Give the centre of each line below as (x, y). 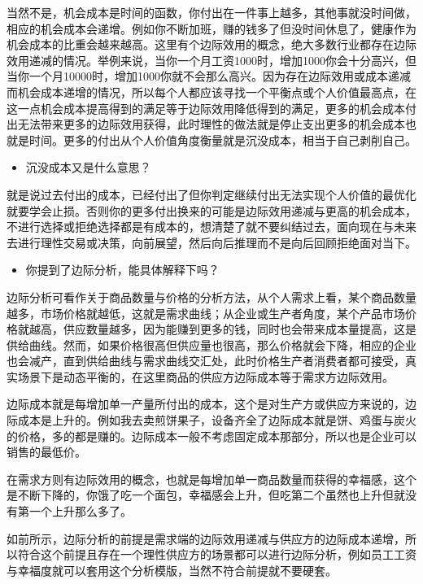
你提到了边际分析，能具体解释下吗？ (122, 270)
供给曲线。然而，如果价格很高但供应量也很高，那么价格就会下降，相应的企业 (211, 344)
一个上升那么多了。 (80, 511)
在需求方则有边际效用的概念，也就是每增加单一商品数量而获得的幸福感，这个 (211, 479)
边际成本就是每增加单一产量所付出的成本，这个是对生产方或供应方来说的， (206, 404)
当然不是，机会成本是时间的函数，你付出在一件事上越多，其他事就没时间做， (211, 12)
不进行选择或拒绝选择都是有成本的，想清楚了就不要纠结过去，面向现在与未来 (211, 227)
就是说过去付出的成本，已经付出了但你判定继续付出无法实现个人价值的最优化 (211, 194)
